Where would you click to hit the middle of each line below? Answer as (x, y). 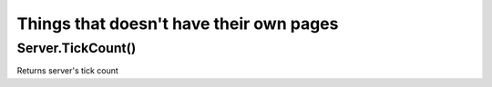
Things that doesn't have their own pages (178, 24)
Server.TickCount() (77, 48)
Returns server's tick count (67, 71)
